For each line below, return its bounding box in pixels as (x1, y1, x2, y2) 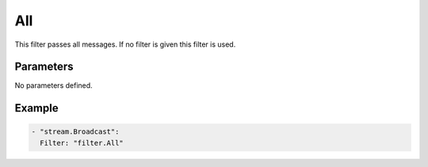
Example (14, 101, 59, 115)
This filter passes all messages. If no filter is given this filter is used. (14, 40, 236, 49)
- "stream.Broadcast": (31, 127, 120, 136)
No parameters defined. (14, 81, 93, 90)
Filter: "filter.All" (40, 139, 124, 147)
